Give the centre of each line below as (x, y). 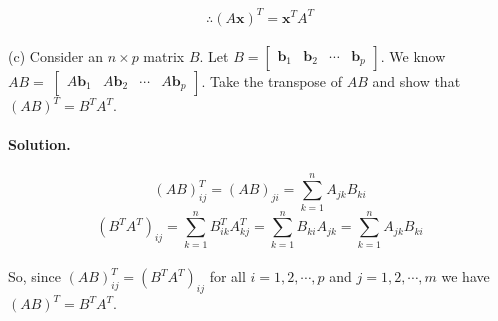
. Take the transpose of (272, 81)
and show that (416, 81)
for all (227, 276)
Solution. (39, 144)
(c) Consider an (56, 56)
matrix (164, 56)
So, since (34, 276)
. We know (413, 56)
